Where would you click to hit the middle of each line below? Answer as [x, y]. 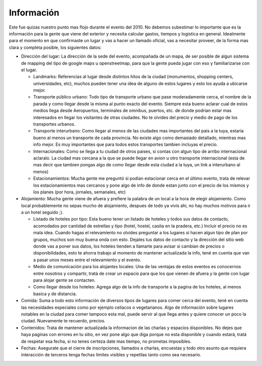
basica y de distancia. [55, 294]
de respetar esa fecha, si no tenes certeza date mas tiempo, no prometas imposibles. [106, 341]
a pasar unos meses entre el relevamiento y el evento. [87, 260]
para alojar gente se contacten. [64, 280]
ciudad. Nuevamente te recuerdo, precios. [63, 321]
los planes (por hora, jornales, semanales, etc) [80, 192]
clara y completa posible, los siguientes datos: [55, 47]
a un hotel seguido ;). [42, 212]
